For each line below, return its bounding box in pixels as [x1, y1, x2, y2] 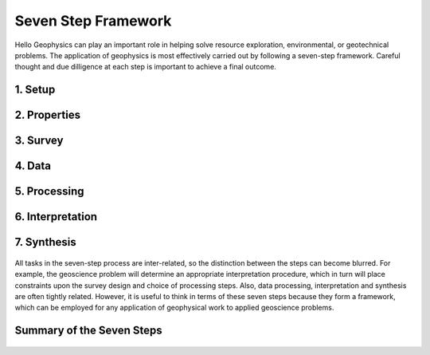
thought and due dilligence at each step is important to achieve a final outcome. [14, 62, 276, 72]
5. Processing [14, 184, 84, 199]
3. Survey [14, 134, 64, 148]
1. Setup [14, 83, 56, 97]
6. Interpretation [14, 210, 98, 223]
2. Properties [14, 108, 81, 122]
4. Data [14, 160, 52, 173]
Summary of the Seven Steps [14, 324, 162, 337]
